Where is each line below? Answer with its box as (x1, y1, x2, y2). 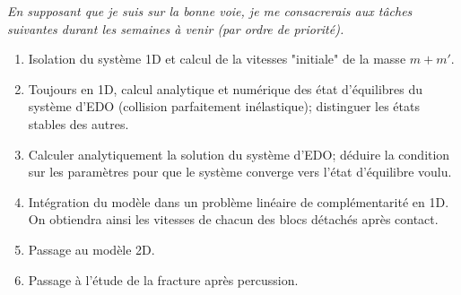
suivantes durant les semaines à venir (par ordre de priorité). (7, 19, 344, 38)
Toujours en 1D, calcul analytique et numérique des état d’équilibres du (28, 79, 423, 98)
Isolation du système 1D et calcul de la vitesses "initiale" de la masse (28, 49, 406, 68)
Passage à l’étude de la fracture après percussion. (28, 270, 299, 289)
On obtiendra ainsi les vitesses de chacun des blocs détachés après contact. (28, 210, 439, 229)
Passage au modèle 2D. (28, 239, 155, 258)
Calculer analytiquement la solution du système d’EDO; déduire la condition (28, 144, 450, 163)
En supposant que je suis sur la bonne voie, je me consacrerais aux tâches (7, 2, 413, 20)
